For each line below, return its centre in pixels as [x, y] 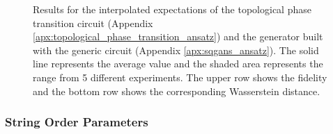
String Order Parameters [77, 122]
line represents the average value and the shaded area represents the [178, 64]
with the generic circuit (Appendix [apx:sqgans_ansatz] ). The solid [176, 50]
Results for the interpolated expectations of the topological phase [172, 9]
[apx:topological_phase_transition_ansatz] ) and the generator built [178, 36]
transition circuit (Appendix [93, 23]
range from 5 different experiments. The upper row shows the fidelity [180, 77]
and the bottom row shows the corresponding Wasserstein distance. [177, 91]
